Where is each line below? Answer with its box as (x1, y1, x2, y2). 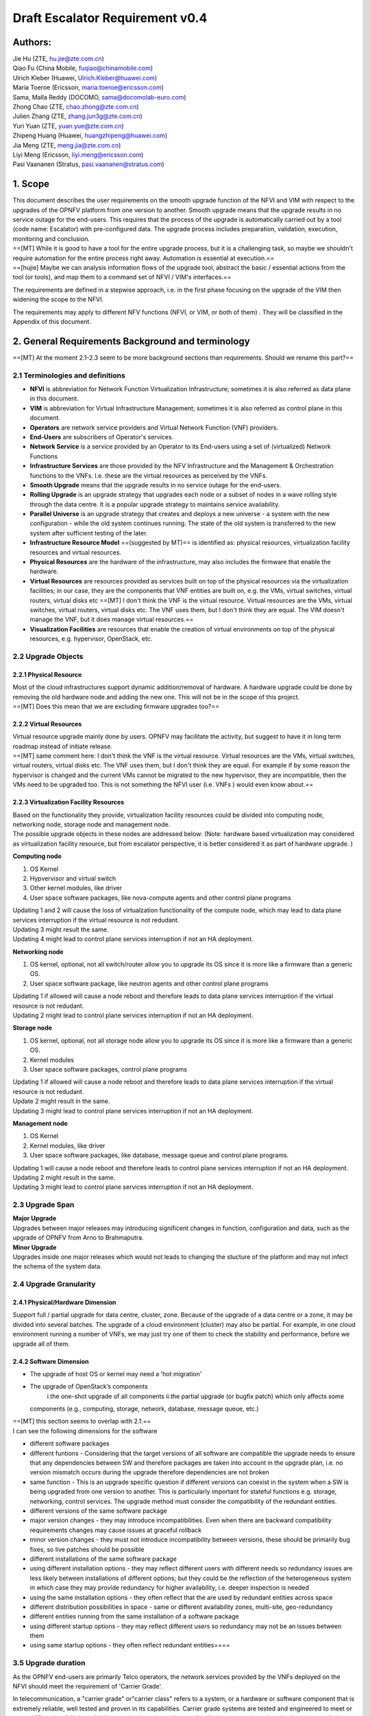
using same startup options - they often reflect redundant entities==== (29, 1641, 230, 1649)
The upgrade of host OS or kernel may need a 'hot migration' (29, 1369, 202, 1378)
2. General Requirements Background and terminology (12, 335, 250, 347)
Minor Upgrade (12, 1243, 57, 1251)
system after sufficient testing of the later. (29, 529, 148, 537)
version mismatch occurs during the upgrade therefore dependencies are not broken (29, 1468, 270, 1476)
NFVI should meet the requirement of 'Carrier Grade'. (12, 1682, 162, 1690)
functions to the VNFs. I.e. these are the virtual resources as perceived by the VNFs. (29, 471, 267, 480)
